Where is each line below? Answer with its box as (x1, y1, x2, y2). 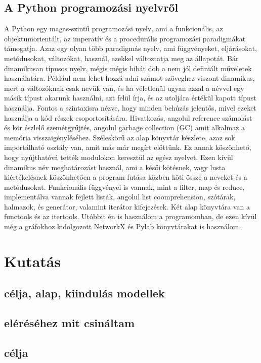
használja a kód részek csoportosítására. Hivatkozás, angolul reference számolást (4, 112, 252, 123)
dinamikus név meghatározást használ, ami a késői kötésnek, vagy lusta (4, 162, 226, 172)
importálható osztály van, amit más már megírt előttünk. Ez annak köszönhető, (4, 142, 251, 152)
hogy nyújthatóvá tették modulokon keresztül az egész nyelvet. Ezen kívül (4, 151, 233, 162)
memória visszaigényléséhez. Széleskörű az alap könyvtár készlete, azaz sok (4, 132, 235, 142)
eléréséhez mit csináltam (4, 315, 135, 331)
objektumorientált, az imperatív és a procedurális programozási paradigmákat (4, 33, 246, 43)
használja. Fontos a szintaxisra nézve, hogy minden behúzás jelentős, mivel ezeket (4, 102, 256, 113)
